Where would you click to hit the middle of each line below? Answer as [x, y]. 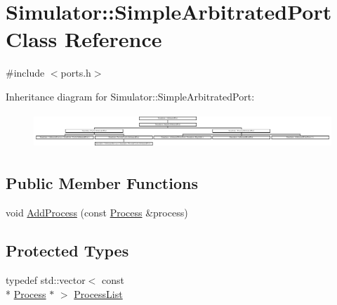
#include [25, 73]
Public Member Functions [102, 183]
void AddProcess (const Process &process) [97, 213]
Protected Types [67, 251]
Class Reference [84, 39]
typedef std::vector [46, 279]
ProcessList [98, 293]
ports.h [76, 73]
